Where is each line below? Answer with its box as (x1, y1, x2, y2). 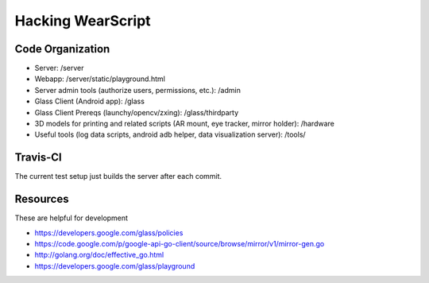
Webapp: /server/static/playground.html (34, 74, 166, 83)
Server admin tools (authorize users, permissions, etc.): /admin (34, 85, 242, 95)
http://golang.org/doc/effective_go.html (34, 250, 164, 260)
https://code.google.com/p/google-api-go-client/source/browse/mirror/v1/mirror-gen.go (34, 239, 325, 248)
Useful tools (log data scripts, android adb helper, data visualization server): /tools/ (34, 130, 306, 139)
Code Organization (14, 42, 110, 56)
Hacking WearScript (14, 12, 151, 29)
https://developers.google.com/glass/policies (34, 227, 184, 238)
